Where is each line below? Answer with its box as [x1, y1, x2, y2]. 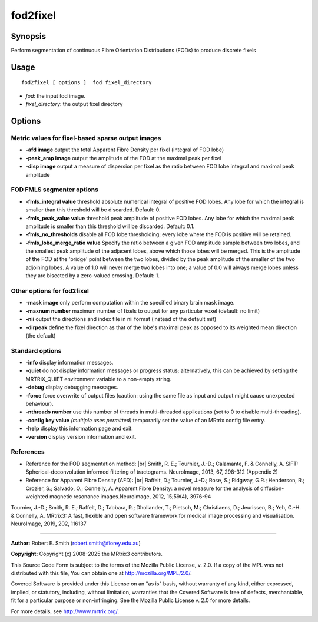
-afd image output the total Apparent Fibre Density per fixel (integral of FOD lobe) [25, 146, 224, 153]
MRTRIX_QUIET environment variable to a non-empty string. [25, 375, 172, 382]
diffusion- [260, 485, 284, 492]
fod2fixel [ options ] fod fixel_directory [21, 80, 153, 86]
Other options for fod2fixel [11, 287, 90, 295]
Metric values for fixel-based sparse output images [11, 134, 161, 143]
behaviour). [25, 401, 54, 408]
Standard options [11, 346, 62, 355]
